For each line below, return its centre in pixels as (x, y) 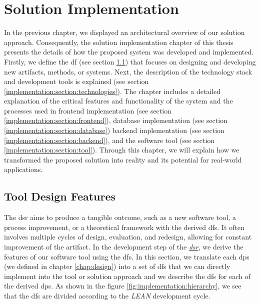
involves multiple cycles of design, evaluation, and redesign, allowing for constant (128, 237)
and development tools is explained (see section (76, 81)
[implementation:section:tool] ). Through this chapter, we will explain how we (122, 150)
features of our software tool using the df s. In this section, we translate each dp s (127, 256)
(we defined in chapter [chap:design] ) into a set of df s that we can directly (117, 266)
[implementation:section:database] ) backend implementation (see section (114, 130)
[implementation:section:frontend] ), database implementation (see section (116, 120)
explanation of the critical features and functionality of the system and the (118, 101)
